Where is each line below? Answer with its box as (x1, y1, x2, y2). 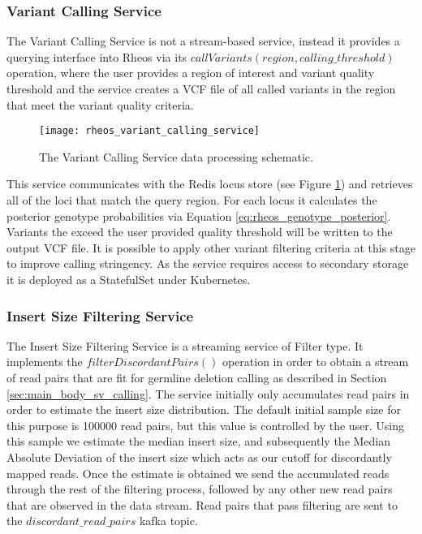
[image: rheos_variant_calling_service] (39, 125, 261, 137)
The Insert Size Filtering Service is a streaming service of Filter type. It (6, 337, 364, 354)
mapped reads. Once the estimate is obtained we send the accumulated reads (6, 464, 390, 481)
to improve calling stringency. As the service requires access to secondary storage (6, 255, 409, 272)
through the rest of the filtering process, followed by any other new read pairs (6, 480, 393, 497)
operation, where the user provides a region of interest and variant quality (6, 64, 375, 81)
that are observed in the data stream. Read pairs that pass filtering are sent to (6, 496, 398, 513)
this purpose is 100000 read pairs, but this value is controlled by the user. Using (6, 416, 405, 433)
